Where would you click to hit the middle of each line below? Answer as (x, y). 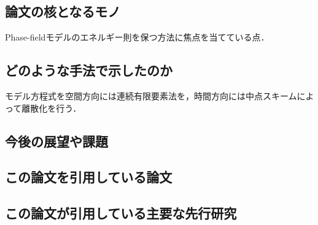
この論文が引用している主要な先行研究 (121, 213)
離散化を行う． (52, 108)
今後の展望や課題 (56, 141)
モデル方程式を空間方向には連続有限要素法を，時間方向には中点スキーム (151, 96)
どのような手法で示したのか (89, 70)
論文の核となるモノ (63, 11)
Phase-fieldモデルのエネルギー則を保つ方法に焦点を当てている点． (137, 37)
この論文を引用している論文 (89, 177)
